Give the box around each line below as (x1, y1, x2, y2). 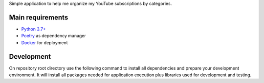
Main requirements (9, 13, 68, 21)
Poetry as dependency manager (21, 33, 87, 39)
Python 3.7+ (21, 26, 46, 32)
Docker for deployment (21, 39, 68, 46)
